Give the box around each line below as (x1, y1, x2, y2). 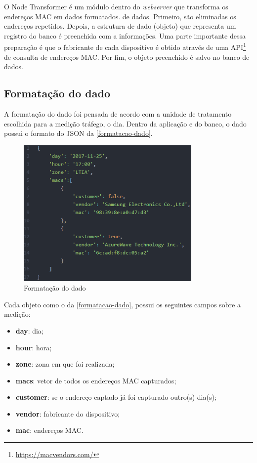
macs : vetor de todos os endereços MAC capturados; (15, 375, 176, 385)
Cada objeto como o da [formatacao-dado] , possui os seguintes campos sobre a (4, 299, 241, 309)
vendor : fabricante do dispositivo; (15, 408, 120, 419)
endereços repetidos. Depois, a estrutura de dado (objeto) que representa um (4, 21, 236, 31)
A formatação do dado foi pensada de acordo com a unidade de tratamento (4, 109, 232, 119)
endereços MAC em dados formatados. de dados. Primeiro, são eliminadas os (4, 11, 236, 21)
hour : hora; (15, 342, 52, 352)
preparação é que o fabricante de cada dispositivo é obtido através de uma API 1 (4, 41, 246, 52)
